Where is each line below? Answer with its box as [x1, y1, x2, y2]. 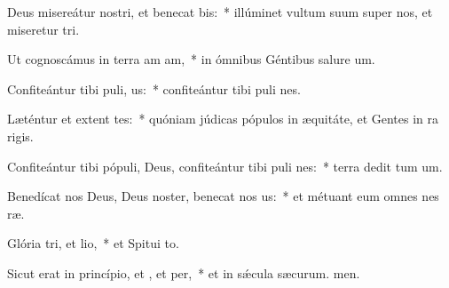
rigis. [7, 126, 34, 145]
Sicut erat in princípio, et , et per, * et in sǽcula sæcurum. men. [7, 263, 360, 282]
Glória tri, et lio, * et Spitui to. [7, 234, 179, 252]
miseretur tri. [7, 20, 80, 38]
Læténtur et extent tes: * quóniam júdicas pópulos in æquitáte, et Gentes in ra [7, 109, 439, 128]
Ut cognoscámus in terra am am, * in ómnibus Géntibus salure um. [7, 50, 375, 68]
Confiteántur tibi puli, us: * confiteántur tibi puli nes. [7, 79, 301, 98]
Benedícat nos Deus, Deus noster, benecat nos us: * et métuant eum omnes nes [7, 187, 439, 205]
